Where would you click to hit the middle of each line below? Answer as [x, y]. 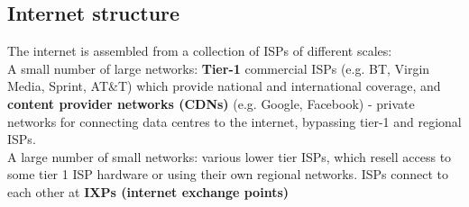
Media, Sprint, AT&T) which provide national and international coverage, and [224, 86]
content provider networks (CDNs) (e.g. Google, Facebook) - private [211, 103]
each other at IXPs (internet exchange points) [148, 191]
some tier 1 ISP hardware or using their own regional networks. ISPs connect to [228, 174]
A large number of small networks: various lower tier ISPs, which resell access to [230, 156]
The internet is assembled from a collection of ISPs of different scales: [200, 51]
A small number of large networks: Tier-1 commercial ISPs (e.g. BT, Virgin [219, 68]
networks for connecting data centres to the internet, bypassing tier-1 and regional [234, 121]
